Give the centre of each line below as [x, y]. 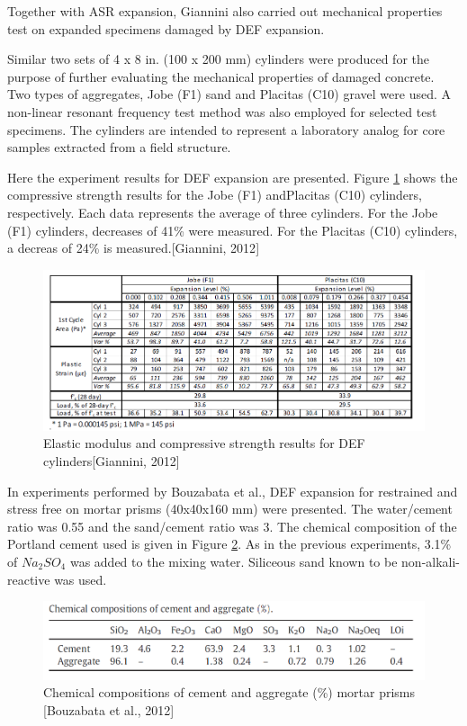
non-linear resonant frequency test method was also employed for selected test [222, 111]
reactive [29, 579]
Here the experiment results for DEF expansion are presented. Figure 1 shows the [233, 177]
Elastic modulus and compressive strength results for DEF [204, 443]
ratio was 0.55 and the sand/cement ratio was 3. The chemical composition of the [232, 526]
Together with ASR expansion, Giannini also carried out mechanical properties [225, 11]
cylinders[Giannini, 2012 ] [112, 460]
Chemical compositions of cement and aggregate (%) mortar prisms [229, 692]
